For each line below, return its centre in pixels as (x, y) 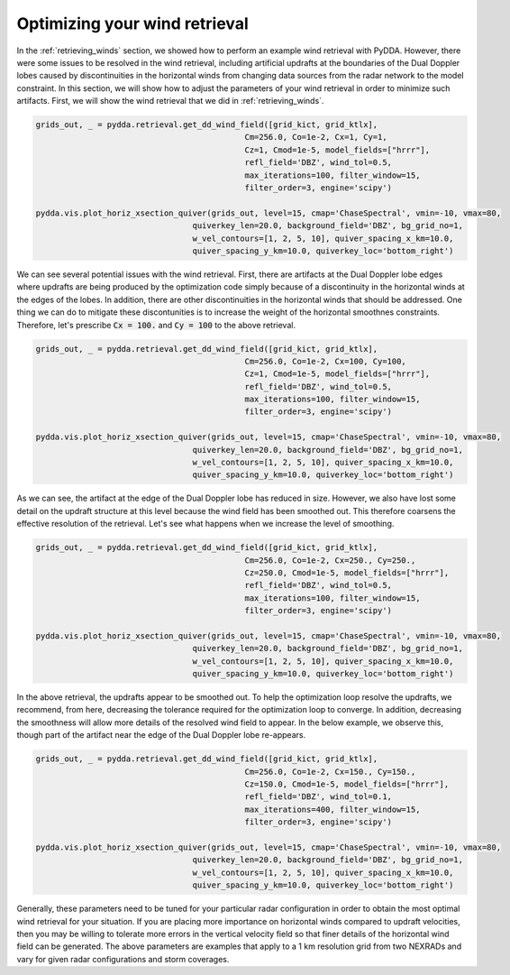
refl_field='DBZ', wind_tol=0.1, (318, 797)
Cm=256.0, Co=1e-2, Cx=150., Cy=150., (330, 772)
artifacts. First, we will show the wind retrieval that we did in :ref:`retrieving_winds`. (170, 101)
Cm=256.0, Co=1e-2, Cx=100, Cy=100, (326, 361)
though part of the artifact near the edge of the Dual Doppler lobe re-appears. (161, 735)
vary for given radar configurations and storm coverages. (123, 959)
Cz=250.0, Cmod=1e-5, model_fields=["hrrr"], (347, 572)
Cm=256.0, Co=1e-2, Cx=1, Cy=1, (316, 137)
